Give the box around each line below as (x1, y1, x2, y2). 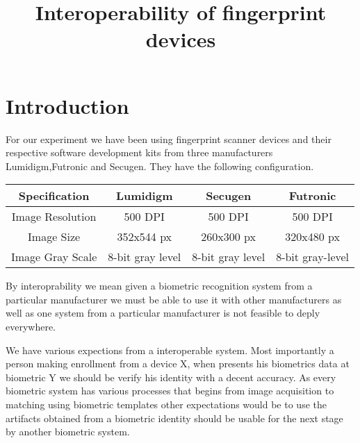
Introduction (6, 91, 129, 119)
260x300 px (201, 228, 256, 245)
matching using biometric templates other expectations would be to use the (6, 397, 327, 412)
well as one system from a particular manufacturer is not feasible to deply (6, 306, 320, 320)
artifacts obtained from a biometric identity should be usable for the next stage (6, 410, 343, 425)
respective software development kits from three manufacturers (6, 145, 273, 160)
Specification (18, 187, 90, 204)
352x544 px (117, 228, 172, 245)
